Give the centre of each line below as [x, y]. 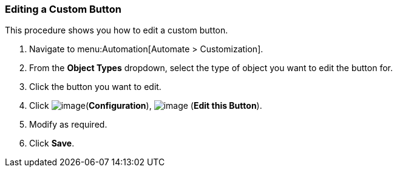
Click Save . [52, 143]
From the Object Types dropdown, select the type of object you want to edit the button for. [211, 68]
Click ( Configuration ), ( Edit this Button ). [146, 106]
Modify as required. [68, 125]
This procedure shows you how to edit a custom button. [117, 30]
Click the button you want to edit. [95, 87]
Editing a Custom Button [63, 9]
